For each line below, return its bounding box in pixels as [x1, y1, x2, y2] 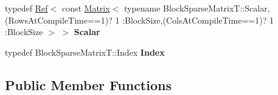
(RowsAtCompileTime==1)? [5, 13, 113, 26]
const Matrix [61, 2, 110, 14]
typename [123, 2, 161, 14]
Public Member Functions [5, 75, 172, 94]
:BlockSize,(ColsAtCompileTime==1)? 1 [122, 13, 274, 26]
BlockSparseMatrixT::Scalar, [163, 2, 270, 14]
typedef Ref [5, 2, 48, 14]
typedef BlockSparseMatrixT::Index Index [5, 45, 165, 58]
